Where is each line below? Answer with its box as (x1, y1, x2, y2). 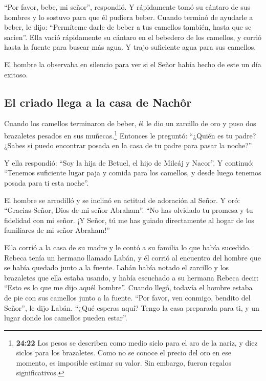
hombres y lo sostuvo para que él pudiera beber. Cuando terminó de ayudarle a (4, 11, 253, 22)
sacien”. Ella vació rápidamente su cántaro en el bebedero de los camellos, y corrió (4, 31, 262, 42)
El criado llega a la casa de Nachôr (4, 94, 192, 110)
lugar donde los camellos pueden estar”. (4, 312, 127, 323)
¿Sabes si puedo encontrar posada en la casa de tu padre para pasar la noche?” (4, 140, 252, 151)
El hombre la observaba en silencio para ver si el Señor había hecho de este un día (4, 58, 261, 69)
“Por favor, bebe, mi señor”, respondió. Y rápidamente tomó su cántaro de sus (4, 2, 251, 12)
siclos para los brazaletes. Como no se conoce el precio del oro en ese (16, 347, 231, 358)
